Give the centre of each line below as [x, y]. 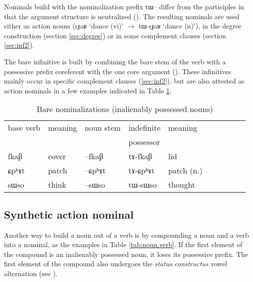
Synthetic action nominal [69, 214]
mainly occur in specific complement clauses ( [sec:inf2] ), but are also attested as [124, 81]
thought [182, 185]
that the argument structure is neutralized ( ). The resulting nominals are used [122, 16]
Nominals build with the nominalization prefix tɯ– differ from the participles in [124, 6]
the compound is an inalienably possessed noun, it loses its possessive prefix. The [126, 254]
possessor [144, 142]
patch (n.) [185, 170]
